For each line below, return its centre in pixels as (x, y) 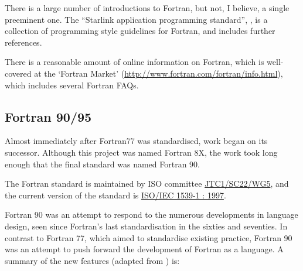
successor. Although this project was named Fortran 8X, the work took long (141, 152)
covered (18, 73)
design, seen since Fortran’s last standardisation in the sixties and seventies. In (146, 226)
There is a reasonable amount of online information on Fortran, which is (135, 62)
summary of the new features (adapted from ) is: (92, 260)
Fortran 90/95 (48, 116)
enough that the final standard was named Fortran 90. (103, 164)
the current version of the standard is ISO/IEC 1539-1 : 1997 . (115, 195)
